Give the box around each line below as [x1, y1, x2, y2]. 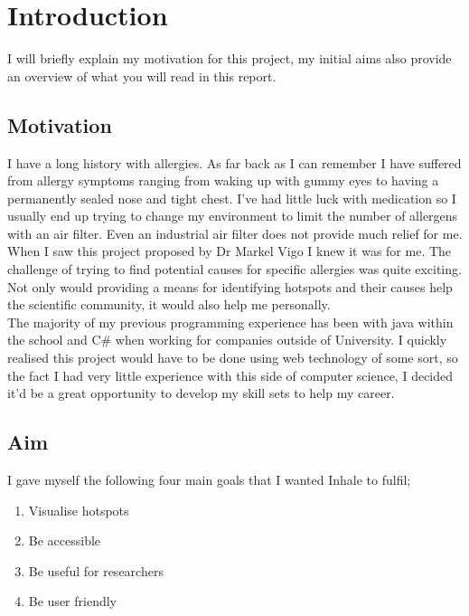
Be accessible [28, 531, 101, 550]
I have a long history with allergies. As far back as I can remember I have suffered [7, 153, 462, 172]
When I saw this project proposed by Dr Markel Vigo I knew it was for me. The [7, 242, 452, 261]
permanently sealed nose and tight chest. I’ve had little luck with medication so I [7, 188, 456, 207]
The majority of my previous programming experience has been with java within [7, 312, 454, 331]
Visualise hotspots [28, 500, 129, 519]
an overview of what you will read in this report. [7, 66, 277, 85]
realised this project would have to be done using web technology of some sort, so [7, 348, 458, 367]
